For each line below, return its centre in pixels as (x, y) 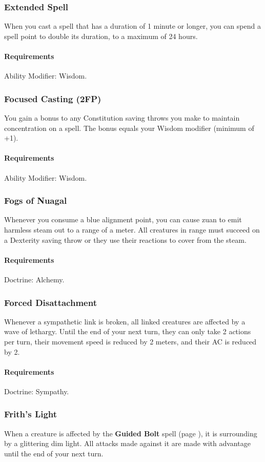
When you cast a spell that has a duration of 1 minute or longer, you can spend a (132, 26)
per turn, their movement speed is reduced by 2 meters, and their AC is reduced (130, 341)
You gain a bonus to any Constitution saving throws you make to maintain (122, 118)
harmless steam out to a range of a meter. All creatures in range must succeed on (132, 229)
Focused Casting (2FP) (53, 98)
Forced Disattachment (50, 302)
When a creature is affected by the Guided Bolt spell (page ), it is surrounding (131, 433)
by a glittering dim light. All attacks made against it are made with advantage (127, 443)
